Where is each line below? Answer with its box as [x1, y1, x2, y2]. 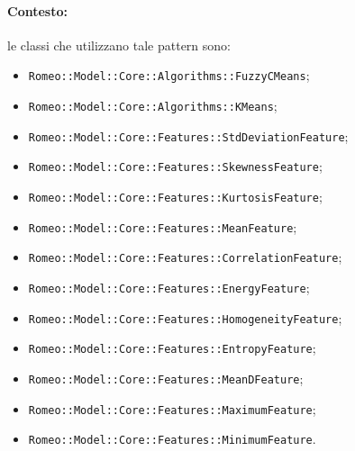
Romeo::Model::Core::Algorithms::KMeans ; [28, 96, 278, 115]
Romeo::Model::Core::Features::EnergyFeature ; [28, 277, 310, 296]
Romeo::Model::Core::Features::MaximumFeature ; [28, 399, 316, 418]
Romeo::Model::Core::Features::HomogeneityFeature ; [28, 308, 342, 327]
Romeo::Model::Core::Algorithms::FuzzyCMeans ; [28, 66, 310, 85]
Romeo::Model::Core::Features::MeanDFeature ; [28, 368, 304, 387]
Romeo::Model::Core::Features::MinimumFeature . [28, 429, 316, 448]
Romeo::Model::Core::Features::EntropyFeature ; [28, 338, 316, 357]
